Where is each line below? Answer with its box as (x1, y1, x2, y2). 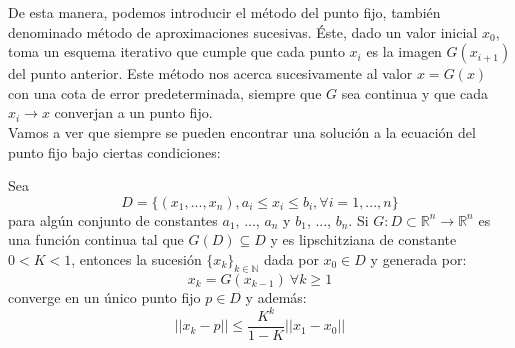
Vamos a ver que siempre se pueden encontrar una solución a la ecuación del (8, 121, 476, 142)
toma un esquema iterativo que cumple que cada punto (8, 41, 345, 62)
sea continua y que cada (341, 82, 488, 103)
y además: (245, 286, 307, 307)
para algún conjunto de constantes (8, 209, 218, 230)
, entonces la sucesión (71, 248, 202, 269)
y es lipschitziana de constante (270, 229, 457, 250)
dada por (263, 248, 319, 269)
